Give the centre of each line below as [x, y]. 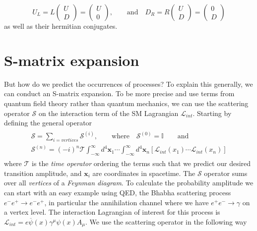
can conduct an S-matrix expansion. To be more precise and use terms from [119, 93]
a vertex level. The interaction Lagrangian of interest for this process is [112, 212]
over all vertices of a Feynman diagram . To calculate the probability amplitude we [129, 183]
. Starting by [212, 113]
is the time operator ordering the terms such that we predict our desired [141, 163]
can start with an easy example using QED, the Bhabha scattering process [118, 193]
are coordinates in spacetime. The [144, 173]
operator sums [226, 173]
